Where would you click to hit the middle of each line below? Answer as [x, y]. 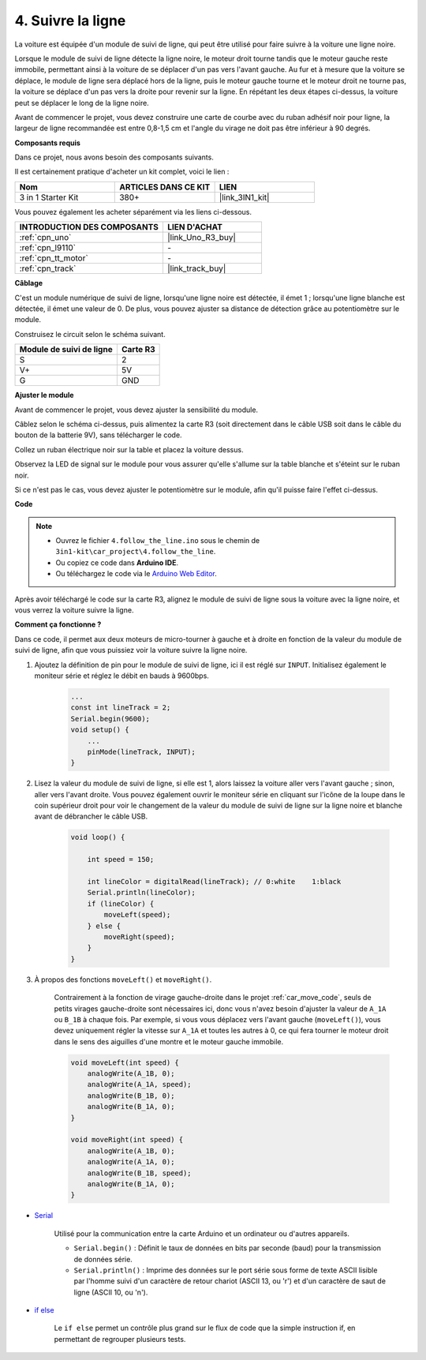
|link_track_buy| [196, 268]
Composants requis [47, 143]
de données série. [103, 1259]
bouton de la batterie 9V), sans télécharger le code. [98, 435]
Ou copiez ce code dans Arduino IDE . [117, 562]
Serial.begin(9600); [110, 719]
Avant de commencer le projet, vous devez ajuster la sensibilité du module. [136, 410]
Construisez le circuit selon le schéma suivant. [90, 334]
